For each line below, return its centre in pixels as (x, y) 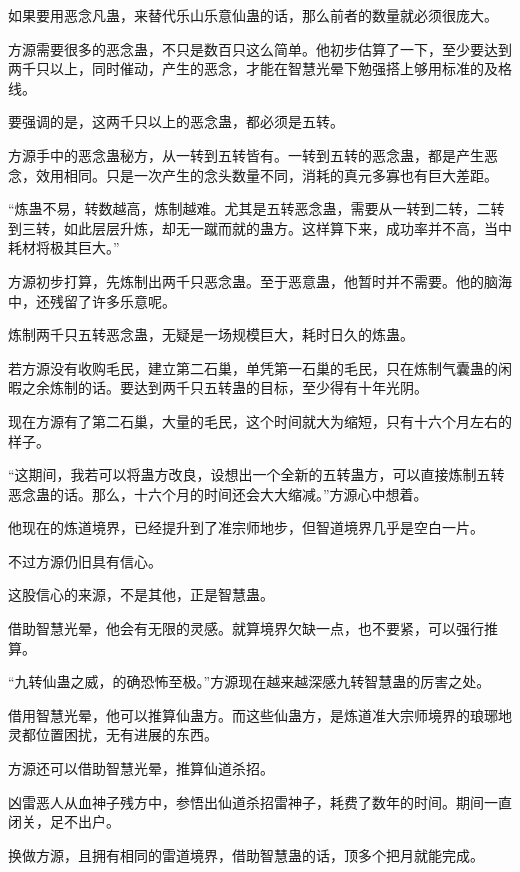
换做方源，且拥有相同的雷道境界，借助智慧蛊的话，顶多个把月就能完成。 (246, 854)
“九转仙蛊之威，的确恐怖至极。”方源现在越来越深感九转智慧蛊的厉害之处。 (249, 681)
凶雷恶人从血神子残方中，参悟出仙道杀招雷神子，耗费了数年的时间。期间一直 (260, 801)
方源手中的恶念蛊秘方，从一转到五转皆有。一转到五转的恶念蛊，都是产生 (246, 154)
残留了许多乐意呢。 (112, 300)
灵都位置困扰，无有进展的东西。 (113, 734)
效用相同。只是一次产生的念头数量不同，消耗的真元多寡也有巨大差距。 (266, 174)
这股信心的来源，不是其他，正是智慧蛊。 (141, 594)
